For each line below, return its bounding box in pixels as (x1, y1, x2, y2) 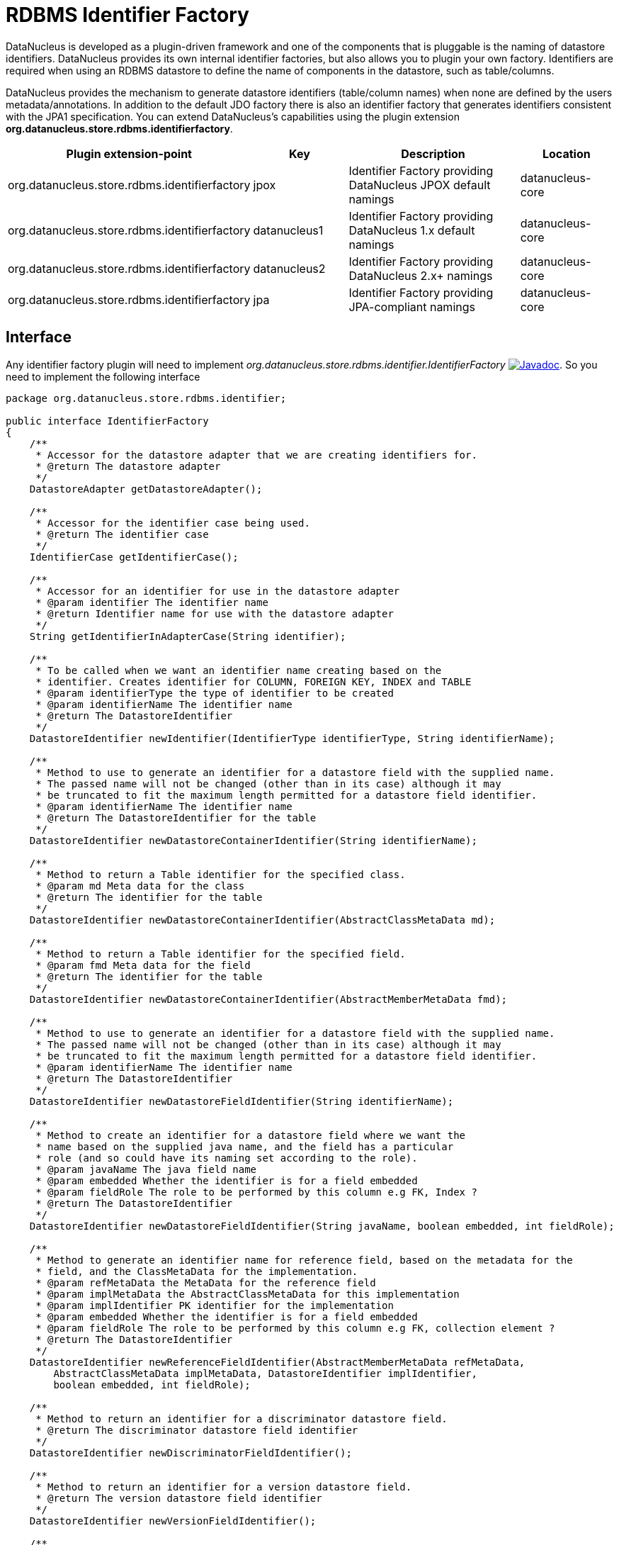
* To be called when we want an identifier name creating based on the (35, 664, 442, 676)
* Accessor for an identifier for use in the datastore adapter (35, 585, 400, 597)
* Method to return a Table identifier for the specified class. (35, 868, 406, 880)
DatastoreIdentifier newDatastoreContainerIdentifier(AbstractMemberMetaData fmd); (29, 993, 508, 1005)
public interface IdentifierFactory (6, 415, 209, 427)
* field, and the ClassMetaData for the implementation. (35, 1265, 358, 1277)
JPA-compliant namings (348, 299, 475, 314)
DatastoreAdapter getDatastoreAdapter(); (29, 483, 263, 495)
